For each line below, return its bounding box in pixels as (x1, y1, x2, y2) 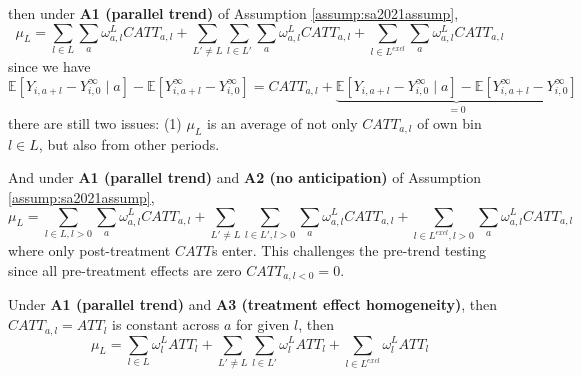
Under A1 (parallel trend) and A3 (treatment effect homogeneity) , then (8, 294, 498, 315)
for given (236, 314, 290, 335)
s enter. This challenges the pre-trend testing (211, 240, 487, 261)
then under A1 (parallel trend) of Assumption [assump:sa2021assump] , (8, 3, 459, 23)
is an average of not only (207, 112, 358, 133)
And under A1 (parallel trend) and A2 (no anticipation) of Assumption (8, 167, 482, 188)
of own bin (417, 112, 482, 133)
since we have (8, 55, 91, 76)
